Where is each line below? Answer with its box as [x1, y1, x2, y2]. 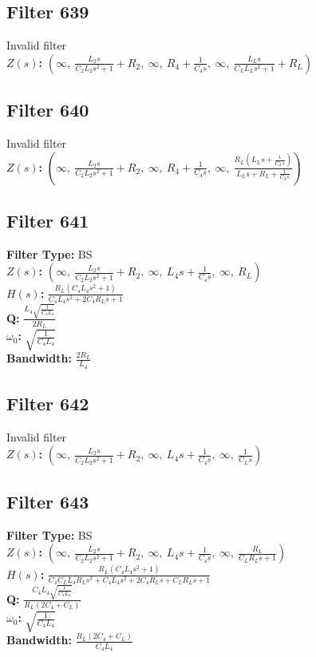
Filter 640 [6, 97, 89, 122]
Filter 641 [6, 208, 89, 232]
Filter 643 [6, 489, 89, 513]
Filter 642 [6, 391, 89, 416]
